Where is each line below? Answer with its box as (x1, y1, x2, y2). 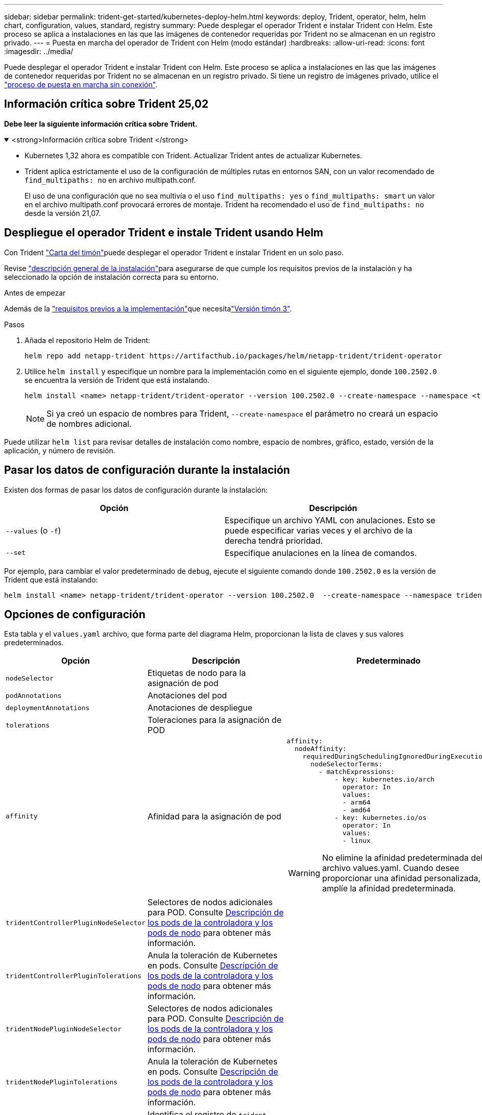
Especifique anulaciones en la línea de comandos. (225, 547, 417, 558)
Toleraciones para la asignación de (147, 715, 282, 725)
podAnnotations (6, 691, 62, 699)
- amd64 (342, 806, 371, 814)
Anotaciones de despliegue (147, 702, 253, 713)
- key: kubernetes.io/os (334, 814, 427, 822)
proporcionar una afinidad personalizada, (322, 873, 481, 884)
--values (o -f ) (6, 525, 61, 536)
